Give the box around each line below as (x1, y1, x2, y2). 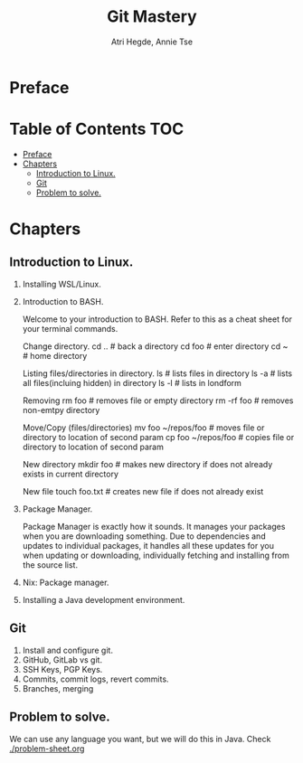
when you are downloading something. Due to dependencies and (22, 531, 266, 542)
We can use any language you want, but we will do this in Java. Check (9, 733, 271, 744)
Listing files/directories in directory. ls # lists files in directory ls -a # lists (22, 368, 292, 379)
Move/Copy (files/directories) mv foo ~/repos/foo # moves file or (22, 422, 265, 433)
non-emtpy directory (22, 404, 100, 415)
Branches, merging (22, 683, 94, 693)
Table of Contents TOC (9, 119, 185, 139)
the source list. (22, 559, 79, 570)
